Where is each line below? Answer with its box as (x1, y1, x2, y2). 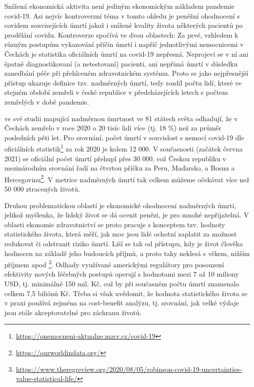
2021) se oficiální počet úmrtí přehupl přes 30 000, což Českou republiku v (4, 153, 226, 163)
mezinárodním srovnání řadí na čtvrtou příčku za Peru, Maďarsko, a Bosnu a (4, 163, 235, 173)
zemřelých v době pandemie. (4, 96, 89, 107)
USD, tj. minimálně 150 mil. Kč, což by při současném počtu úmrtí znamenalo (4, 279, 239, 288)
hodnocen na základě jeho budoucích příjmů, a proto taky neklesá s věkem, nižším (4, 248, 250, 258)
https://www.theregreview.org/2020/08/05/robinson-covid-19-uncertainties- (16, 364, 242, 374)
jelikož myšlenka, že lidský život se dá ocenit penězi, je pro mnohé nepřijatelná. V (4, 210, 249, 220)
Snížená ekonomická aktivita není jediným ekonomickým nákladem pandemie (4, 1, 234, 11)
